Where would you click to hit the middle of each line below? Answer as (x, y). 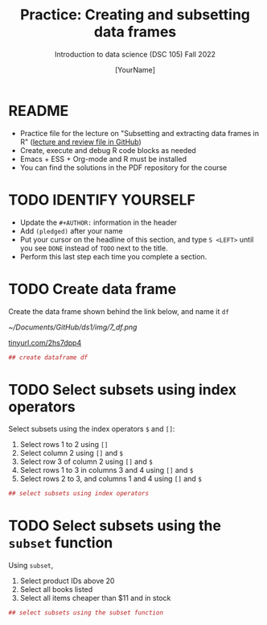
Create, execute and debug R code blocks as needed (108, 150)
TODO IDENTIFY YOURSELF (102, 200)
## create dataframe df (48, 357)
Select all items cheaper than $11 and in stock (95, 598)
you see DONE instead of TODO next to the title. (94, 248)
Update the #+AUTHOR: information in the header (99, 222)
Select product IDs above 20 (67, 581)
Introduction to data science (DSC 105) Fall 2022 (135, 54)
